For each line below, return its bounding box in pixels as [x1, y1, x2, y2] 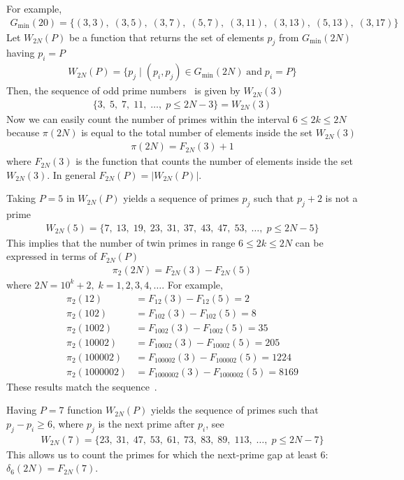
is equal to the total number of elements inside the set [81, 125, 313, 140]
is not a [325, 191, 358, 205]
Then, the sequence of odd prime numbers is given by [6, 83, 240, 98]
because [6, 125, 40, 140]
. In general [47, 167, 96, 182]
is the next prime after [98, 416, 195, 430]
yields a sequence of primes [123, 191, 239, 205]
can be [295, 235, 324, 249]
